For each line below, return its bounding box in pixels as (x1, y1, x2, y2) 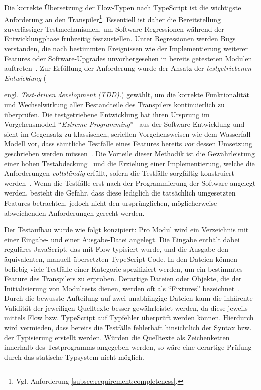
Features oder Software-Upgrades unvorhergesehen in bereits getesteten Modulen (4, 53, 252, 63)
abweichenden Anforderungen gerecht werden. (4, 207, 145, 218)
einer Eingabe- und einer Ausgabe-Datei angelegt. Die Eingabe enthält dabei (4, 234, 240, 244)
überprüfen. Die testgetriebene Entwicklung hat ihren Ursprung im (4, 109, 210, 119)
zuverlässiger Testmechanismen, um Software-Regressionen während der (4, 23, 224, 34)
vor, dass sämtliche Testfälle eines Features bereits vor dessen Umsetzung (27, 138, 252, 149)
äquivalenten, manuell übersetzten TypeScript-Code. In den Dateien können (4, 253, 238, 264)
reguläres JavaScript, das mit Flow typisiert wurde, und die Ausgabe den (4, 244, 228, 254)
